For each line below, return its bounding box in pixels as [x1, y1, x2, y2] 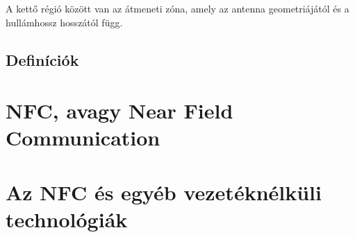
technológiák [6, 204, 128, 233]
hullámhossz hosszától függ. [6, 15, 123, 29]
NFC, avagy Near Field [6, 96, 233, 125]
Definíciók [6, 49, 79, 70]
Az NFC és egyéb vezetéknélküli [6, 177, 322, 206]
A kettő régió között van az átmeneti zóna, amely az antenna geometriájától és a [6, 1, 349, 15]
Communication [6, 123, 160, 152]
